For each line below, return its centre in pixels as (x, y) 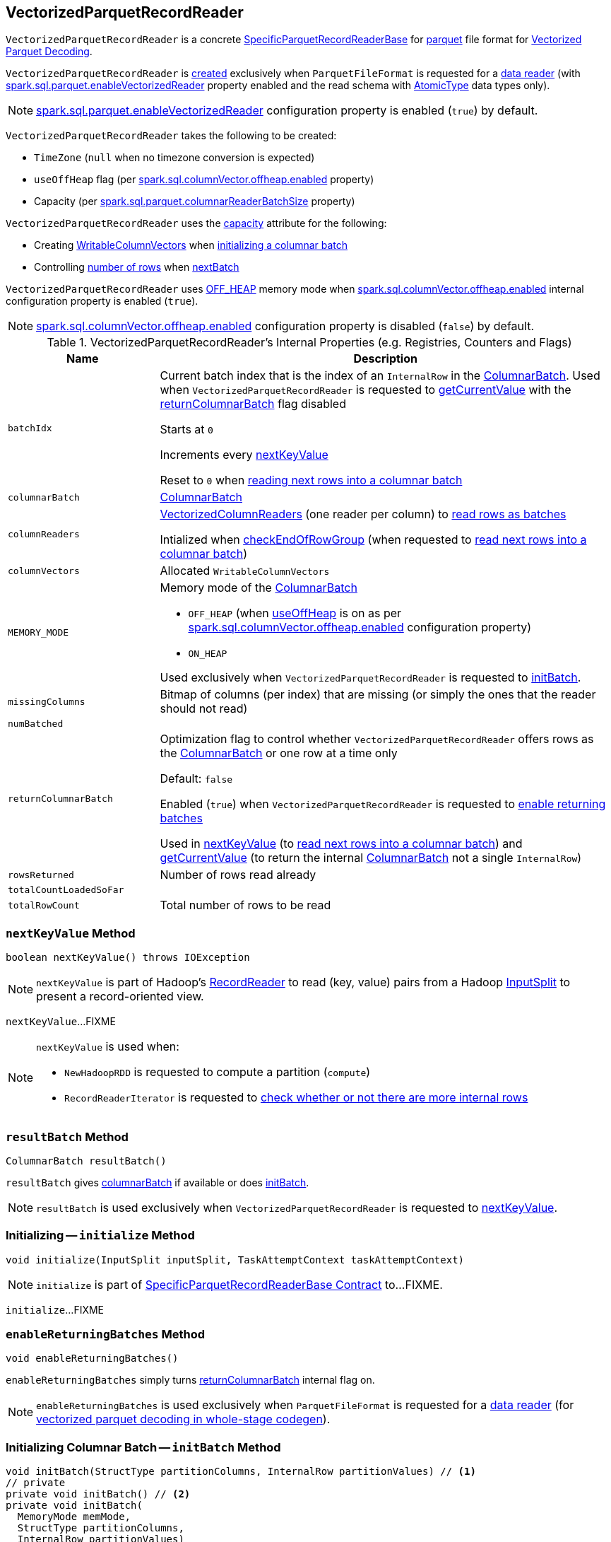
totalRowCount (44, 905)
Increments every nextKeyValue (244, 455)
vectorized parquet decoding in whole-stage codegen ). (183, 1419)
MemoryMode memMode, (74, 1517)
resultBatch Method (67, 1137)
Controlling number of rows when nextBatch (137, 267)
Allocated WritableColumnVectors (245, 571)
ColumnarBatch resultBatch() (86, 1161)
